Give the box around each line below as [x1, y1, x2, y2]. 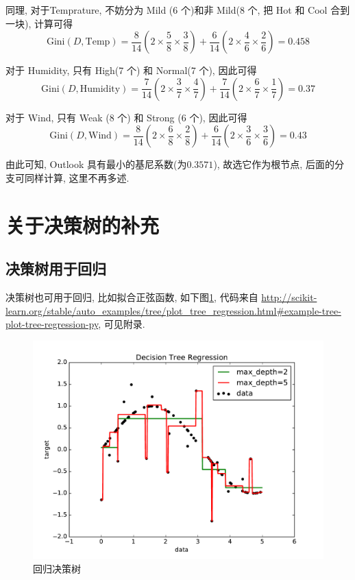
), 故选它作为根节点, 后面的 [213, 157, 334, 171]
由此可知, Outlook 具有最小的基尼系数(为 [5, 157, 187, 171]
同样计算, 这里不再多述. [24, 170, 130, 184]
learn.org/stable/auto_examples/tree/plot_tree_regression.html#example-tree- [5, 303, 341, 317]
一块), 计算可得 [5, 16, 73, 30]
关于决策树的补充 [5, 210, 160, 239]
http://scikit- [261, 290, 317, 304]
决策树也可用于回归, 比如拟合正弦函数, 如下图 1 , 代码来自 [5, 290, 258, 304]
